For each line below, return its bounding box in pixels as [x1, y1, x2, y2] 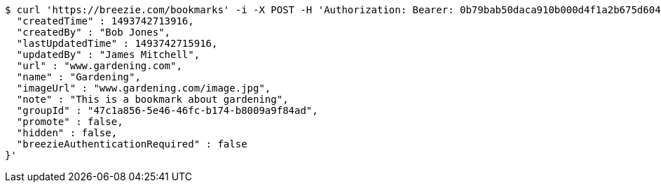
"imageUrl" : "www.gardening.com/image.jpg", [16, 82, 271, 94]
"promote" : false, [16, 116, 123, 127]
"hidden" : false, [16, 127, 118, 138]
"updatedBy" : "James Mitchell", [16, 49, 200, 60]
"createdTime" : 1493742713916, [16, 15, 194, 27]
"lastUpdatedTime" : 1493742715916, [16, 38, 218, 49]
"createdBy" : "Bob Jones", [16, 27, 171, 38]
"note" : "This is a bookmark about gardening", [16, 94, 289, 105]
